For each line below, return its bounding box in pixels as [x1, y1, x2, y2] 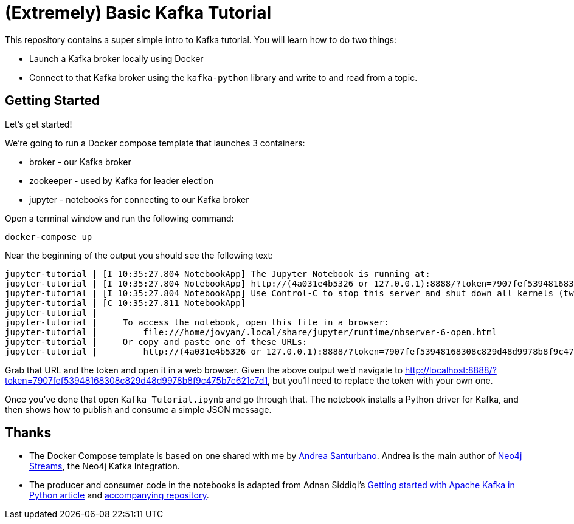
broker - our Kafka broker [29, 156, 131, 167]
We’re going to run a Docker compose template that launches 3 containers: [5, 137, 305, 148]
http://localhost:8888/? [404, 364, 497, 375]
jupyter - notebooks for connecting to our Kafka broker [29, 194, 249, 205]
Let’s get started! [5, 118, 72, 129]
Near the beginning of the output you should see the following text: [5, 250, 274, 260]
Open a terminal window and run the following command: [5, 213, 234, 223]
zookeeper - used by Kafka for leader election [29, 175, 213, 186]
